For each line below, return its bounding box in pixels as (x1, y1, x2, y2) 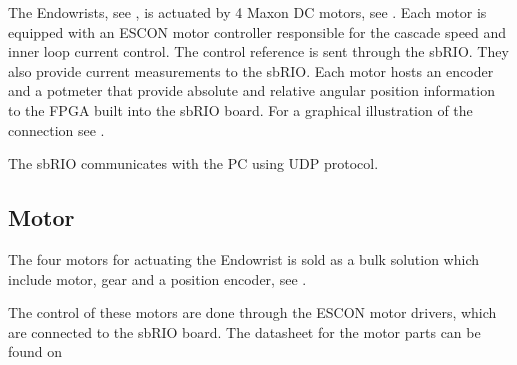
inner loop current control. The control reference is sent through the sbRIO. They (8, 41, 509, 62)
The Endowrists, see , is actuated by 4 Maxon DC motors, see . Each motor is (8, 2, 487, 22)
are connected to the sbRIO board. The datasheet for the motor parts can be (8, 321, 481, 342)
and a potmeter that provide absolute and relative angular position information (8, 80, 495, 101)
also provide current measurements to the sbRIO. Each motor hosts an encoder (8, 60, 494, 81)
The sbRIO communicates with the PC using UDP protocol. (8, 153, 379, 174)
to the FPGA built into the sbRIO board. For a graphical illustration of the (8, 99, 473, 120)
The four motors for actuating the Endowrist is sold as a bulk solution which (8, 248, 480, 269)
